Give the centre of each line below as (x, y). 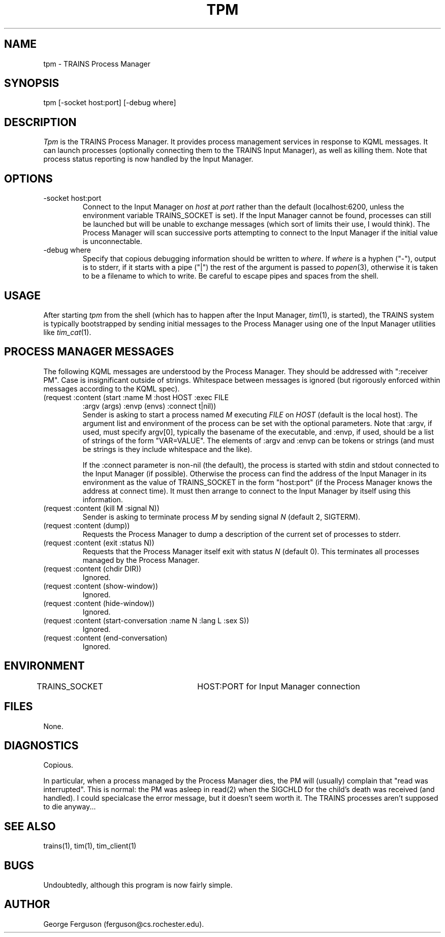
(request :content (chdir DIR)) (92, 568)
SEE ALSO (30, 826)
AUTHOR (27, 904)
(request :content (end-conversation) (105, 638)
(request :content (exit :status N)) (99, 542)
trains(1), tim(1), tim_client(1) (90, 846)
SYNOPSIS (32, 83)
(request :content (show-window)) (101, 586)
